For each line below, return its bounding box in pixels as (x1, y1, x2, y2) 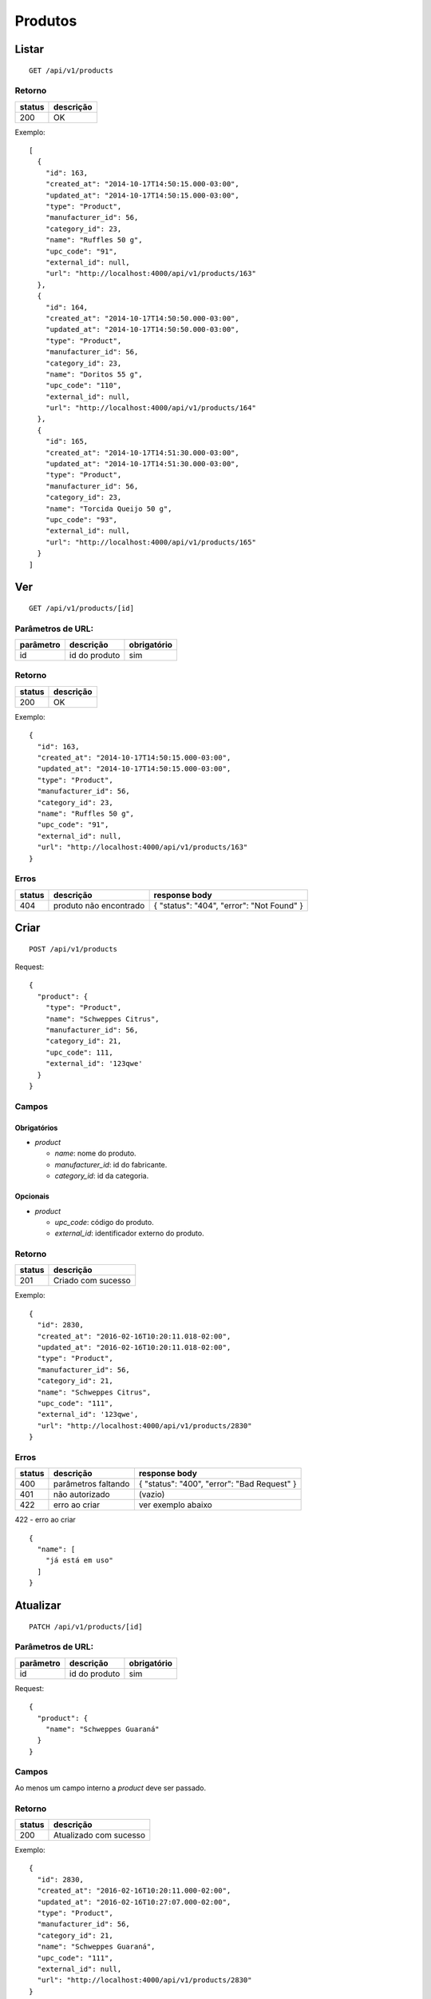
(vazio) (138, 1489, 165, 1500)
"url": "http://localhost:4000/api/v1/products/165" (45, 537, 257, 547)
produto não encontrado (53, 900, 145, 911)
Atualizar (14, 1599, 61, 1613)
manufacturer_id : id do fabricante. (54, 1159, 168, 1169)
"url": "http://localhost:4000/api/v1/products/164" (45, 404, 257, 413)
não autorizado (53, 1489, 111, 1500)
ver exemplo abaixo (138, 1499, 213, 1510)
